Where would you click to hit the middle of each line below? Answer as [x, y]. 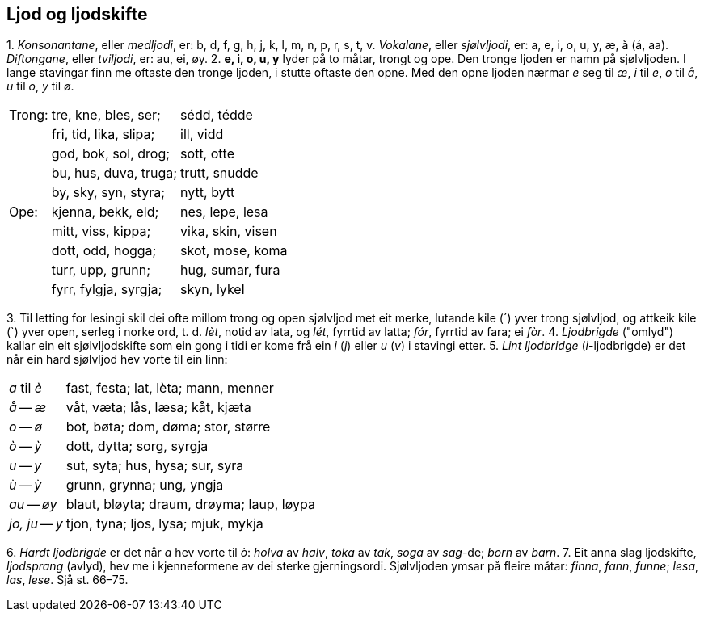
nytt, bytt [208, 193]
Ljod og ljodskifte [77, 14]
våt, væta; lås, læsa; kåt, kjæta [158, 408]
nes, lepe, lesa [224, 212]
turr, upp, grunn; [101, 270]
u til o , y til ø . [40, 86]
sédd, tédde [217, 115]
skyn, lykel [213, 290]
